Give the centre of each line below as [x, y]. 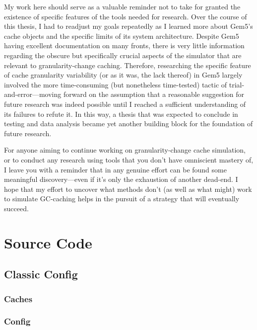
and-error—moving [33, 94]
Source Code [48, 242]
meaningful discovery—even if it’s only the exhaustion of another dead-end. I [121, 179]
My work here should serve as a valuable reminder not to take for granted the [122, 6]
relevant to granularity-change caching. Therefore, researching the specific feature [128, 65]
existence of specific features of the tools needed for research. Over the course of [126, 16]
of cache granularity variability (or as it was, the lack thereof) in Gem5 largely [123, 75]
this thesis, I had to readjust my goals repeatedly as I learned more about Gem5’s [128, 26]
